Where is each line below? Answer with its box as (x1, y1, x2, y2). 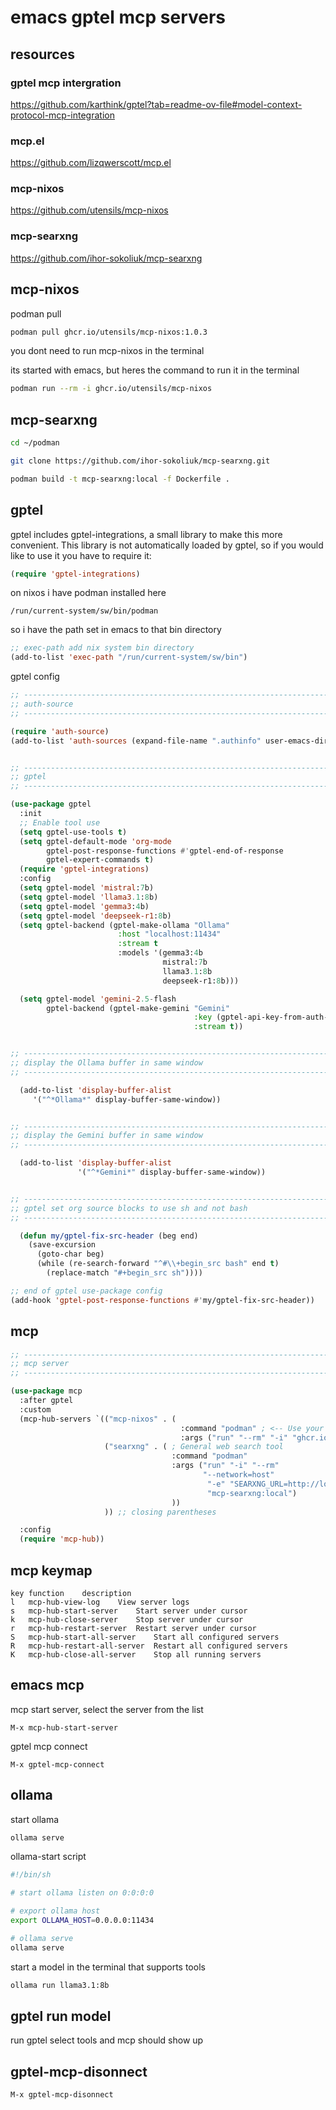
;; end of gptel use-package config (10, 1286, 163, 1296)
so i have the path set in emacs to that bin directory (10, 624, 222, 636)
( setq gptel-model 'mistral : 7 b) (19, 883, 155, 893)
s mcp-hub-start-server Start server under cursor (10, 1606, 248, 1616)
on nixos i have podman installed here (10, 587, 167, 599)
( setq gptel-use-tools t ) (19, 827, 128, 837)
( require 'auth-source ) (10, 726, 110, 736)
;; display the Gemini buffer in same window (10, 1131, 203, 1141)
